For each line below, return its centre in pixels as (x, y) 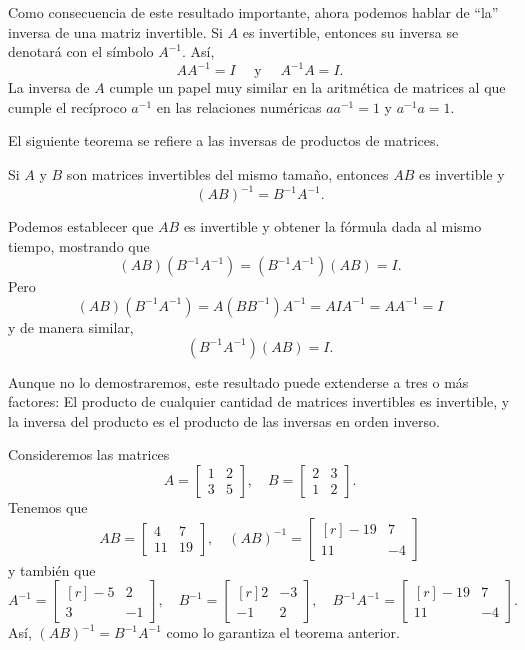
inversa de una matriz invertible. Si (115, 31)
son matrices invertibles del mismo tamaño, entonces (227, 174)
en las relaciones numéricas (239, 106)
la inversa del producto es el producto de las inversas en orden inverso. (224, 420)
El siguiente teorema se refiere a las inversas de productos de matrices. (224, 140)
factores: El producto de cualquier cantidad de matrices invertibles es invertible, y (259, 401)
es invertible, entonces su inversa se (350, 31)
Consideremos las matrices (89, 454)
